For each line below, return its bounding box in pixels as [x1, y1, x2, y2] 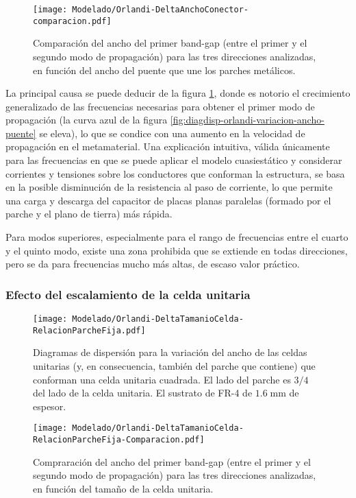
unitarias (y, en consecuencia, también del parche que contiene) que [33, 358, 316, 372]
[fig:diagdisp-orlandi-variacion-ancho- [170, 112, 325, 127]
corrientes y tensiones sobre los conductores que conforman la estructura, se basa [5, 166, 345, 180]
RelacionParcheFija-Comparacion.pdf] [33, 434, 205, 444]
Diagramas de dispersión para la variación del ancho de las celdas [33, 345, 307, 359]
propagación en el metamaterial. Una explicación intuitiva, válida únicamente [5, 139, 330, 154]
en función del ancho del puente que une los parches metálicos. [33, 62, 296, 77]
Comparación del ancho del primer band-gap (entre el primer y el [33, 36, 307, 50]
